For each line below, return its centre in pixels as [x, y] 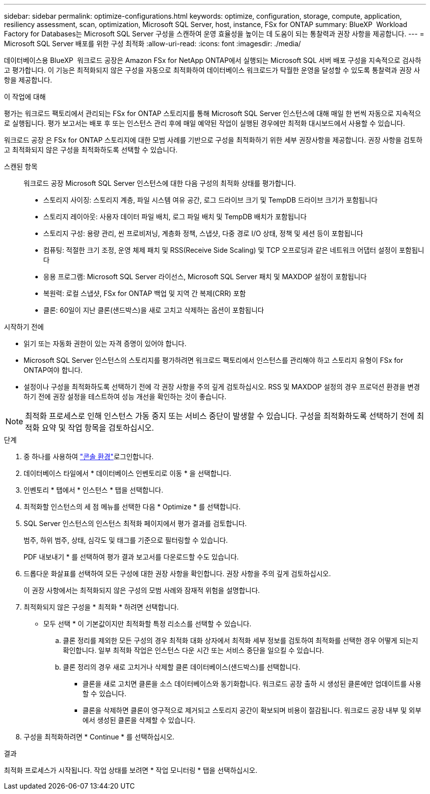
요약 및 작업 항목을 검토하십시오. [98, 428]
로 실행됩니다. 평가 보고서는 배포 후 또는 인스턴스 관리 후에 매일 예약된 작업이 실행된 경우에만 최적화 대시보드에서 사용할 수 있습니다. [205, 123]
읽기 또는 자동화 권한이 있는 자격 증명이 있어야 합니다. [105, 343]
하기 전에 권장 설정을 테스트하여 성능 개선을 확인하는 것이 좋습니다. [125, 397]
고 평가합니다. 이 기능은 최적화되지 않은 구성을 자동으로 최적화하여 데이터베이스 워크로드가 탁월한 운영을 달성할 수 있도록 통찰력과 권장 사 [212, 70]
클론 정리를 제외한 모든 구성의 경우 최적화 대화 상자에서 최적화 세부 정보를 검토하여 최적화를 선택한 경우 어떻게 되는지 [241, 640]
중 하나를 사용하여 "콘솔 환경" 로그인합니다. [89, 456]
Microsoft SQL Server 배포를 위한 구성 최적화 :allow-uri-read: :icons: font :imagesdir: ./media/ [152, 44]
